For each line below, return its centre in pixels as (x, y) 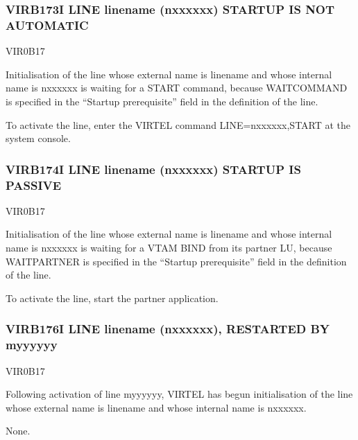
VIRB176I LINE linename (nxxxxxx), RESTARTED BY (168, 329)
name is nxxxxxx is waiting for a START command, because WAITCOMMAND (177, 88)
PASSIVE (34, 185)
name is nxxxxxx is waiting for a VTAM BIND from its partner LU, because (169, 248)
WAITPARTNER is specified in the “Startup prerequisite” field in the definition (176, 261)
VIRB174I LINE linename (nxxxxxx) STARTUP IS (153, 169)
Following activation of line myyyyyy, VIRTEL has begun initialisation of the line (179, 394)
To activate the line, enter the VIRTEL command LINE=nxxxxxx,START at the (178, 124)
